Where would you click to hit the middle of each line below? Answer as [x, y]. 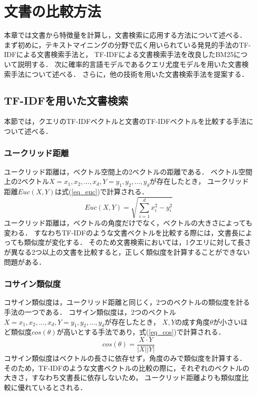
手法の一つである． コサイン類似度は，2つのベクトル [90, 312]
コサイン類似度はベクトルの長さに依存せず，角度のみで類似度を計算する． [125, 358]
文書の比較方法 [53, 11]
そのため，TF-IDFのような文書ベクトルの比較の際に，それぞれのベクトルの [127, 367]
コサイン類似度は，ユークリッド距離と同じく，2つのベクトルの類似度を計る [127, 302]
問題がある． [25, 261]
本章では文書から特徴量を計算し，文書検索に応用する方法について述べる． [125, 35]
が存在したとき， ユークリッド [199, 181]
